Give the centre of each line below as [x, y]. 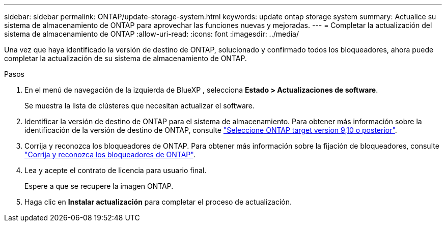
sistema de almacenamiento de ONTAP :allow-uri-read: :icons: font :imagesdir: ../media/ [152, 34]
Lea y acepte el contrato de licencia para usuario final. [116, 170]
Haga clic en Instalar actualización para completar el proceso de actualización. [158, 202]
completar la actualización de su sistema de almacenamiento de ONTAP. [126, 58]
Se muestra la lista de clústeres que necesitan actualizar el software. [140, 106]
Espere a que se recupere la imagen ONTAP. [99, 186]
